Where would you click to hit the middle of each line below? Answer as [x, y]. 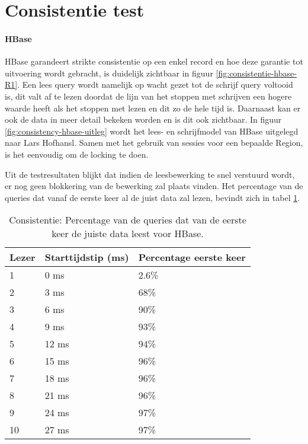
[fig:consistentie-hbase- [256, 73]
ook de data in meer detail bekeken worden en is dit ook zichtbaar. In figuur [143, 119]
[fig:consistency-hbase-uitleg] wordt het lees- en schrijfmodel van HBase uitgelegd [152, 131]
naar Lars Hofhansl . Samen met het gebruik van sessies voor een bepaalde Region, [154, 143]
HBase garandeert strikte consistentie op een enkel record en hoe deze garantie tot [154, 61]
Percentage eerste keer [192, 257]
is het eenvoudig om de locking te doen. [77, 154]
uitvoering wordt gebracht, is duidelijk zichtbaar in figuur [109, 73]
